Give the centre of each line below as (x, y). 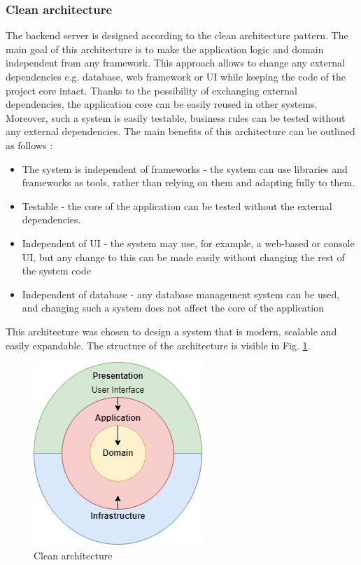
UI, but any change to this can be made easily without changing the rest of (183, 257)
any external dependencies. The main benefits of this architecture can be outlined (180, 131)
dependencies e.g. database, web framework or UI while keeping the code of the (176, 76)
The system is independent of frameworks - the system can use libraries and (185, 168)
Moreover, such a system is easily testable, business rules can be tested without (176, 117)
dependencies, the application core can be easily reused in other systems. (162, 104)
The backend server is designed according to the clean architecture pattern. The (177, 35)
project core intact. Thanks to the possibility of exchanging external (151, 90)
